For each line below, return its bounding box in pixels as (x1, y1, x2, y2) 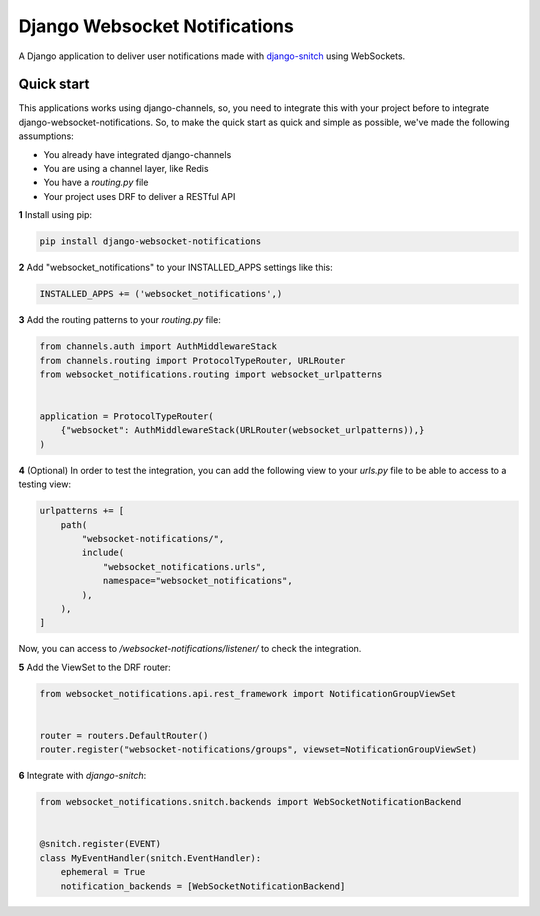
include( (81, 547, 125, 559)
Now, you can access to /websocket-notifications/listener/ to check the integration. (18, 643, 362, 655)
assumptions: (18, 130, 74, 142)
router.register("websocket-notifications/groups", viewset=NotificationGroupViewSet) (39, 744, 478, 755)
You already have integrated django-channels (43, 148, 232, 160)
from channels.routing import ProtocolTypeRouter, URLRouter (39, 355, 346, 366)
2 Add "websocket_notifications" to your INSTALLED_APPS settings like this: (18, 261, 334, 274)
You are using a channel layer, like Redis (43, 163, 209, 175)
